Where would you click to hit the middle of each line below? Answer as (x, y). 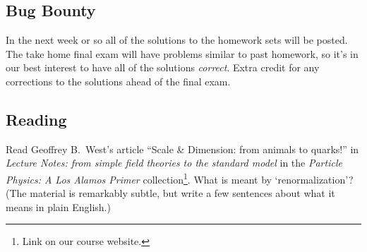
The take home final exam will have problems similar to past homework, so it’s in (182, 53)
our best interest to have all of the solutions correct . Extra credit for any (163, 67)
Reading (36, 119)
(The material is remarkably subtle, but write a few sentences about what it (170, 193)
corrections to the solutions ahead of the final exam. (118, 81)
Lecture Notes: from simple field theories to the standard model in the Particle (174, 163)
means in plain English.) (58, 206)
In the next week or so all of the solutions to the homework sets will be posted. (177, 40)
